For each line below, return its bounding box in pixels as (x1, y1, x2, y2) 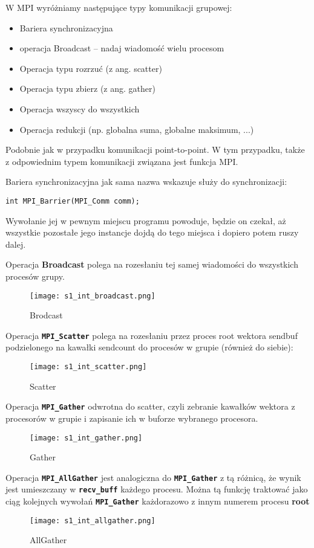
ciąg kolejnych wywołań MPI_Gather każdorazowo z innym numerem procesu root (5, 495, 310, 508)
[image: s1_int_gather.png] (30, 433, 143, 442)
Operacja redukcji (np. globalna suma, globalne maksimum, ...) (19, 123, 254, 135)
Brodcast (30, 309, 63, 321)
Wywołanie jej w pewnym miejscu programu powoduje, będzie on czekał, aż (5, 214, 286, 227)
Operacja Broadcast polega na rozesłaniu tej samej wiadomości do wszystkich (5, 258, 298, 271)
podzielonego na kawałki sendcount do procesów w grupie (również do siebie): (5, 341, 293, 353)
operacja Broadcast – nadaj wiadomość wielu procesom (19, 42, 224, 54)
